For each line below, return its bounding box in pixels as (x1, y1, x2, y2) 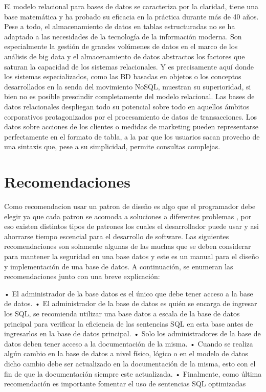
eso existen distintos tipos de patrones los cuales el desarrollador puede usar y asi (4, 221, 259, 232)
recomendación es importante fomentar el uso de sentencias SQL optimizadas (4, 378, 246, 389)
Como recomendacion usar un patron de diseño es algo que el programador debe (4, 201, 256, 212)
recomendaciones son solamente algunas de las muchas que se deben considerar (4, 241, 251, 251)
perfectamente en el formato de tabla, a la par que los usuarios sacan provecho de (4, 131, 260, 142)
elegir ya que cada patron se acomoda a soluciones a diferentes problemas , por (4, 211, 252, 221)
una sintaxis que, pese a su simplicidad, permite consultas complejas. (4, 141, 220, 152)
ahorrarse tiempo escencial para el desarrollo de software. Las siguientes (4, 230, 229, 241)
